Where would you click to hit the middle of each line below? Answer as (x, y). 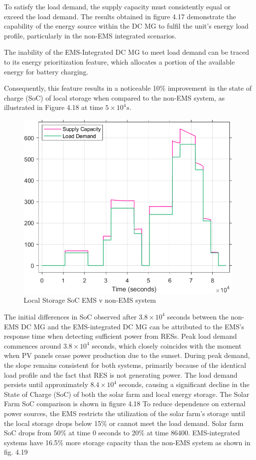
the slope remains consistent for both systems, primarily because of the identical (125, 365)
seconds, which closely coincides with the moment (167, 345)
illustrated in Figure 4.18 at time (54, 107)
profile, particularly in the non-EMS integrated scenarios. (90, 35)
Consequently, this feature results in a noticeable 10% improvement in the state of (128, 88)
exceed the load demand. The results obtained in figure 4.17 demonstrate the (120, 16)
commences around (32, 345)
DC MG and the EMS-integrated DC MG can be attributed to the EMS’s (132, 326)
